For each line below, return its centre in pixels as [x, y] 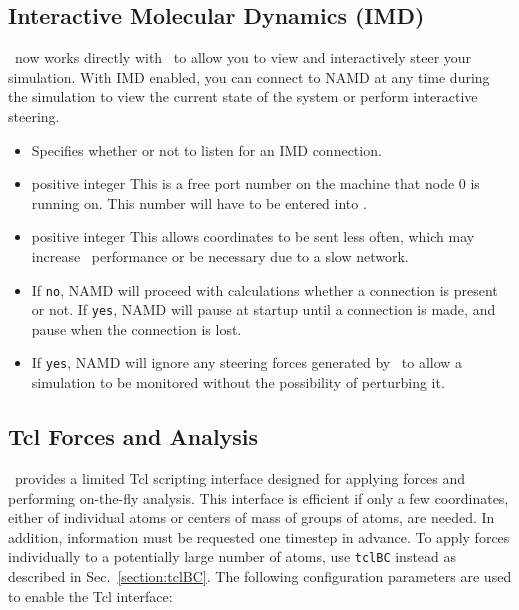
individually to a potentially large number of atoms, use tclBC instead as [232, 556]
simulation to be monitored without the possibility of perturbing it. [238, 382]
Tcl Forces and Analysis [133, 436]
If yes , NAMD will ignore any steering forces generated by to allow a [247, 362]
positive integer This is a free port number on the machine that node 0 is [255, 183]
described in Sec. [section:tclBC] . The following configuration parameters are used [260, 575]
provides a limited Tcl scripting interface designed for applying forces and [240, 477]
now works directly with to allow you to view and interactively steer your [243, 57]
